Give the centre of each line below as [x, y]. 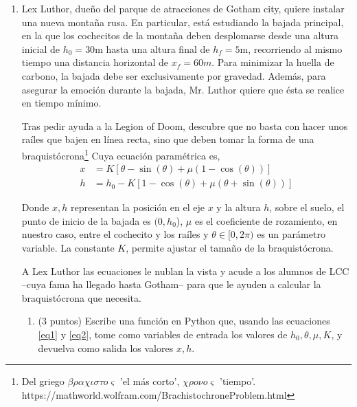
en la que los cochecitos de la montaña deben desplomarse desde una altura [180, 35]
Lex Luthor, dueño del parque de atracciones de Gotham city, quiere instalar [183, 8]
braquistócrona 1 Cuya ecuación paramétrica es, [121, 154]
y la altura [239, 207]
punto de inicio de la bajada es [86, 220]
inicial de [41, 48]
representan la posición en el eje [137, 207]
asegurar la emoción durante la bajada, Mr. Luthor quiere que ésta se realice [183, 89]
